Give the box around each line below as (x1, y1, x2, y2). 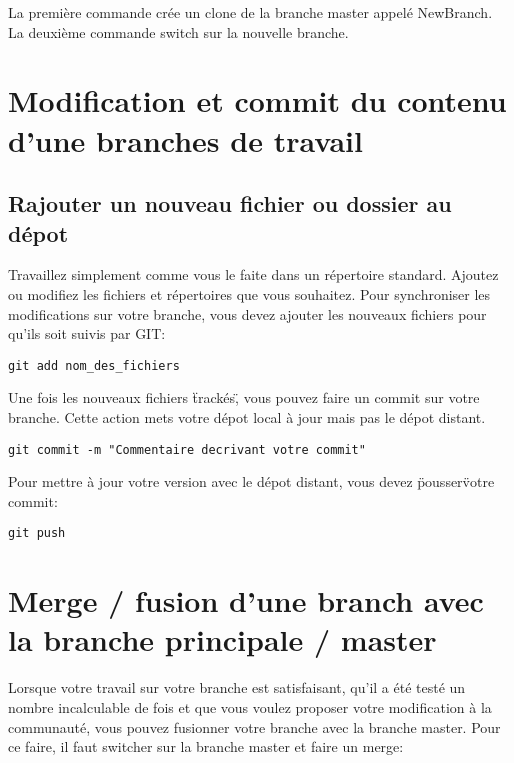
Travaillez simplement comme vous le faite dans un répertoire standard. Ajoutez (8, 264, 499, 285)
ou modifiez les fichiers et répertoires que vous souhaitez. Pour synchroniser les (8, 283, 491, 304)
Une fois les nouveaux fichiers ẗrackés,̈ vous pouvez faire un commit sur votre (8, 387, 480, 408)
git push (8, 526, 66, 541)
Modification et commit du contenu (8, 80, 507, 121)
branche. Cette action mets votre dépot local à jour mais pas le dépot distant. (8, 406, 486, 427)
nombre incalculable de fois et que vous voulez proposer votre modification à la (8, 696, 492, 717)
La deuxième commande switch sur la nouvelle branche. (8, 21, 349, 42)
